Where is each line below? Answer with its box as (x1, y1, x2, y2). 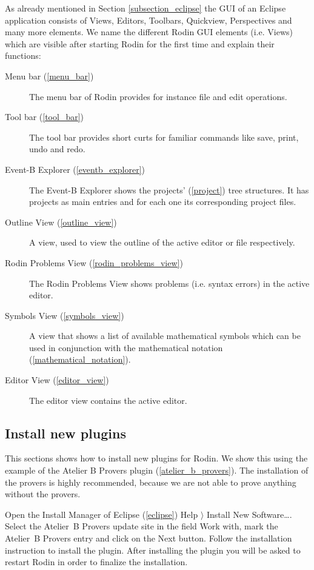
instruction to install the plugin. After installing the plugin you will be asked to (5, 543, 301, 556)
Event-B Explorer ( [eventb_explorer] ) (5, 163, 145, 175)
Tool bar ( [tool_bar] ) (5, 110, 84, 123)
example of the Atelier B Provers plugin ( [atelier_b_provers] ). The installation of (5, 464, 309, 477)
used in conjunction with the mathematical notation (29, 341, 223, 354)
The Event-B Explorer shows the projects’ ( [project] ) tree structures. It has (29, 183, 309, 196)
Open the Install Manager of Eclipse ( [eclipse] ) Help (5, 508, 198, 520)
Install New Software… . (207, 508, 292, 520)
